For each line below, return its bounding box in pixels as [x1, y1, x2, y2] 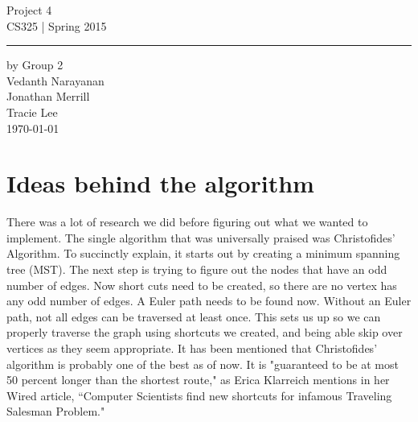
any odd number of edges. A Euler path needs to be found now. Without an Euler [6, 292, 412, 309]
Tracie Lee [6, 103, 58, 120]
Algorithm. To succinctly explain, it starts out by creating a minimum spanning [6, 245, 400, 262]
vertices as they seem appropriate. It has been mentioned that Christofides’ [6, 340, 378, 357]
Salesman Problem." [6, 403, 105, 420]
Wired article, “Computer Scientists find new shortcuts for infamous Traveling [6, 387, 392, 403]
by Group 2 [6, 56, 64, 73]
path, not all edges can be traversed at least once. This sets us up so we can [6, 308, 381, 325]
